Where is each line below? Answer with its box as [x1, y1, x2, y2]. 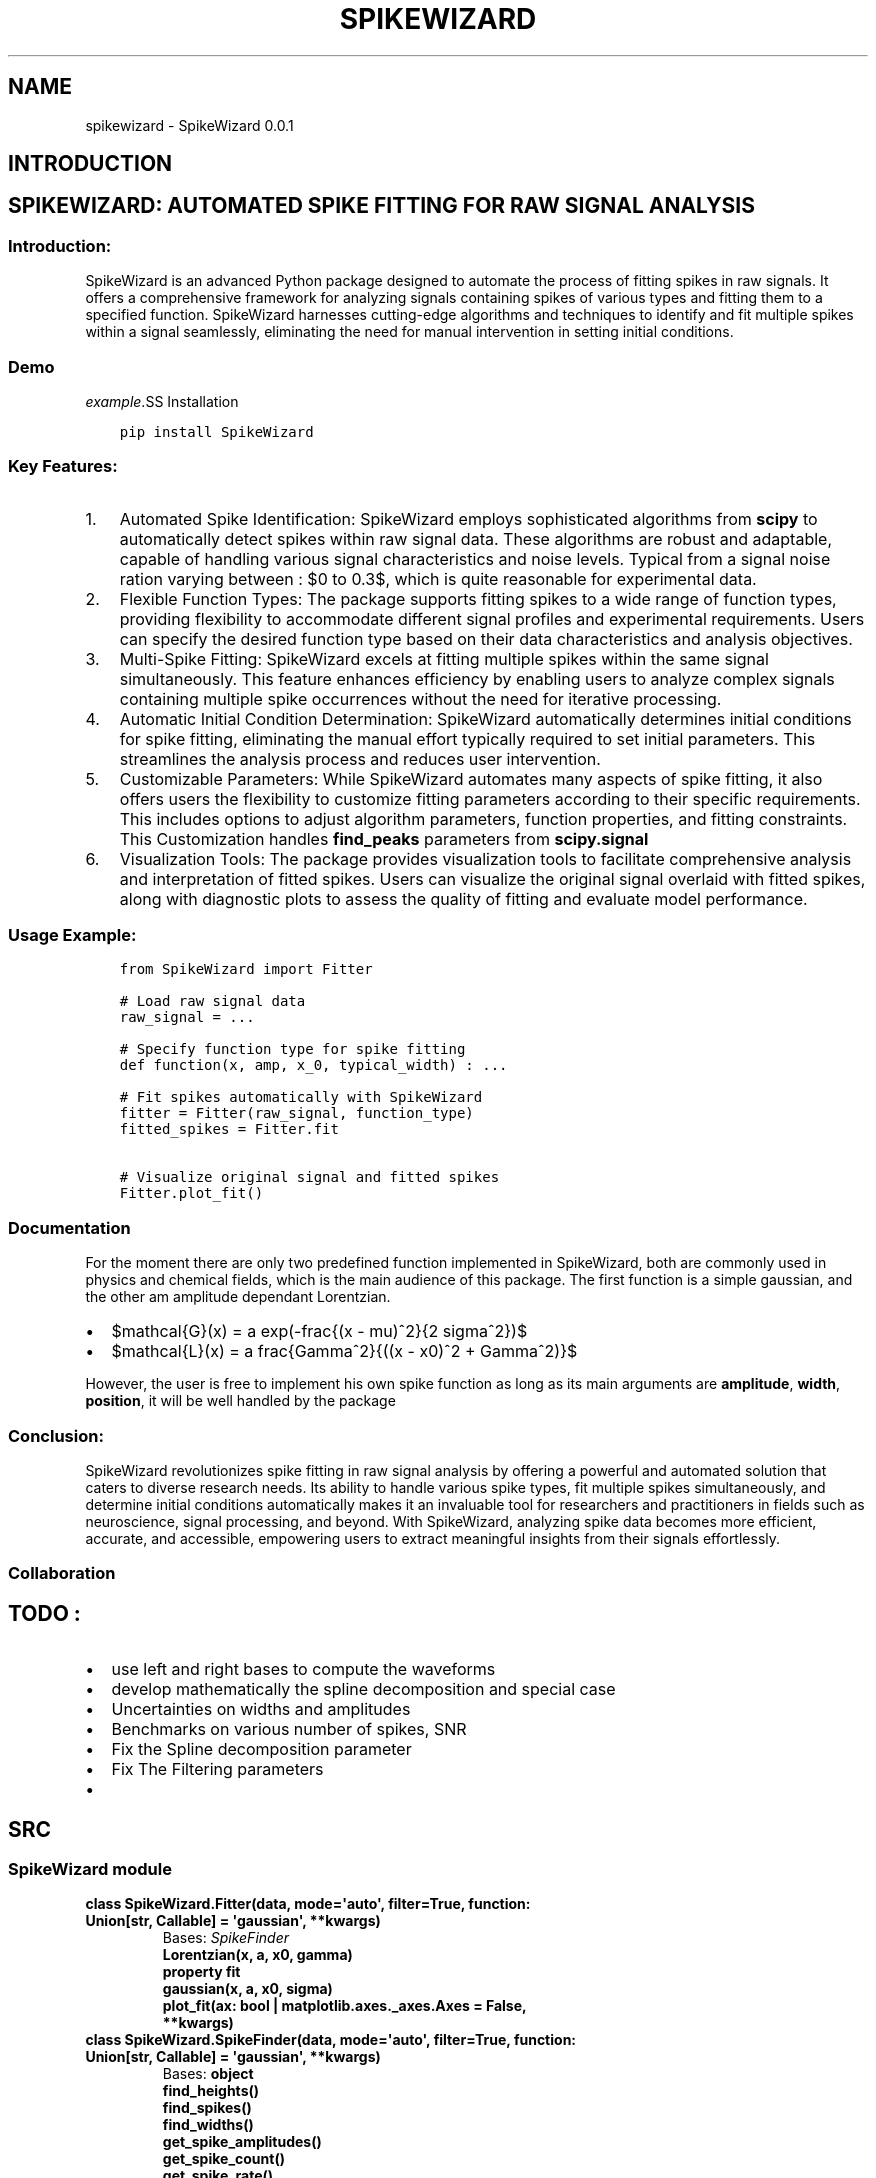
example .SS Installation [85, 392, 239, 410]
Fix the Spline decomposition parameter [111, 1739, 412, 1760]
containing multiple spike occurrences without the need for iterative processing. [119, 688, 722, 709]
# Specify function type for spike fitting [119, 1041, 466, 1058]
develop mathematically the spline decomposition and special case [111, 1679, 616, 1700]
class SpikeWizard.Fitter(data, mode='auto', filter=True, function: [85, 1895, 531, 1913]
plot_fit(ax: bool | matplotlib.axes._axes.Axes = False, [162, 1997, 527, 2015]
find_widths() [162, 2116, 254, 2134]
